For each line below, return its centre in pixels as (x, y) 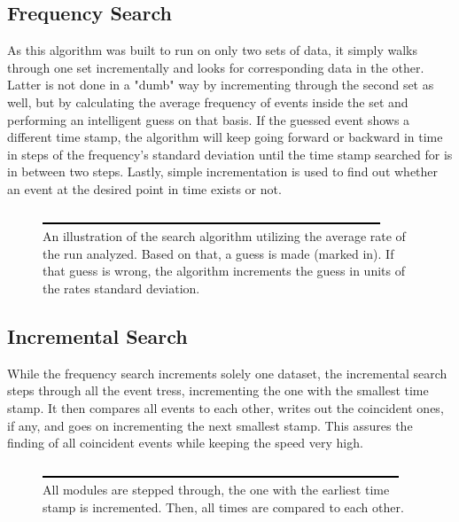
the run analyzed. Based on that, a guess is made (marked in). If (218, 253)
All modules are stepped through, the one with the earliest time (216, 490)
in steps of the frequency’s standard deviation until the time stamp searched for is (230, 154)
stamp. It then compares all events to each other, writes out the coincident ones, (226, 407)
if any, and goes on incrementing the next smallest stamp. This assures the (210, 425)
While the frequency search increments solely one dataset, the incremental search (227, 373)
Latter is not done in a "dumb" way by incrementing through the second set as (221, 85)
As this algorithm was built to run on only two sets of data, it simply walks (212, 50)
